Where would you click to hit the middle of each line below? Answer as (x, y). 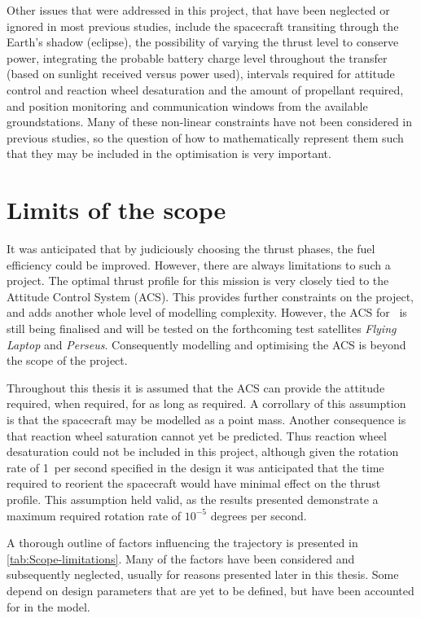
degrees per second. (259, 515)
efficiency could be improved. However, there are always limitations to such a (199, 264)
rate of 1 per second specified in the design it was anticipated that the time (195, 467)
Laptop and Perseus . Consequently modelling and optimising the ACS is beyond (206, 344)
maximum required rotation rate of (94, 515)
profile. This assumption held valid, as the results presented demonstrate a (193, 499)
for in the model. (48, 606)
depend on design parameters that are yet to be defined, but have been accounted (210, 590)
